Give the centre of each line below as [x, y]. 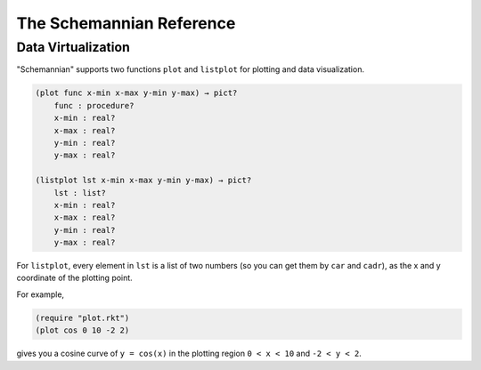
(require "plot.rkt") [82, 318]
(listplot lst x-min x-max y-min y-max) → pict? [143, 181]
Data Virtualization [73, 47]
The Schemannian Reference [126, 23]
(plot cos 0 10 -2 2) [82, 330]
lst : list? [80, 193]
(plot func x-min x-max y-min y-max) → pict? [136, 93]
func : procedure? [94, 105]
